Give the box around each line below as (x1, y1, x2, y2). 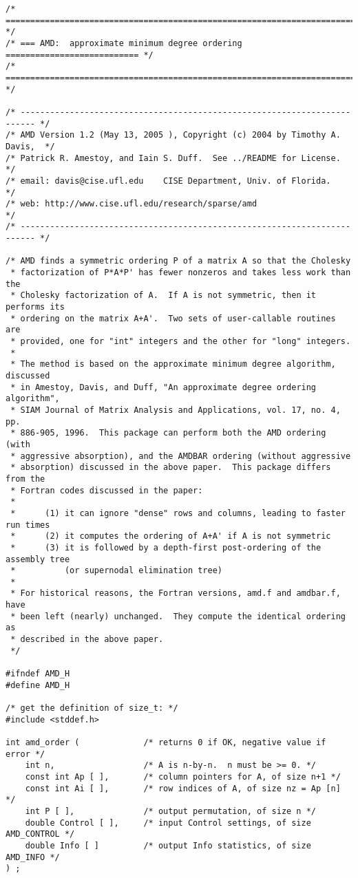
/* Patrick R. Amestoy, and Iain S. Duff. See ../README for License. (6, 153, 341, 163)
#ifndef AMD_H (6, 669, 70, 679)
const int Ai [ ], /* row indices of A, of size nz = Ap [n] (25, 783, 341, 793)
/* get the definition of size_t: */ (6, 703, 178, 714)
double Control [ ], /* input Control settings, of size (25, 817, 311, 828)
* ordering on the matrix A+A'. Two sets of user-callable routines (10, 313, 336, 323)
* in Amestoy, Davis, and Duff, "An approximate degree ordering (10, 382, 317, 392)
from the (6, 473, 45, 484)
